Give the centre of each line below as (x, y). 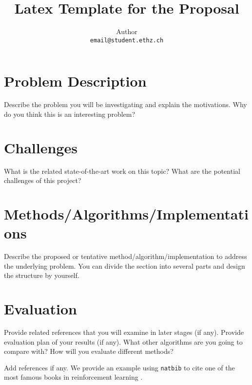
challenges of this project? (43, 180)
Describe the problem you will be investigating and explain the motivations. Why (126, 104)
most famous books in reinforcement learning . (73, 377)
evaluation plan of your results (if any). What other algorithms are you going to (123, 341)
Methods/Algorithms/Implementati (126, 214)
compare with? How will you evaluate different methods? (89, 351)
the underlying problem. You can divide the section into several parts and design (125, 266)
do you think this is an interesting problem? (70, 114)
